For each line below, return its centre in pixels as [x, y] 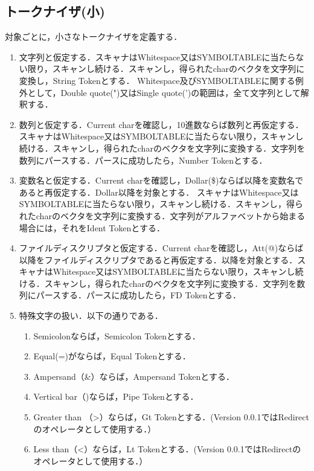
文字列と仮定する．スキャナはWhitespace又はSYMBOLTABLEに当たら [157, 56]
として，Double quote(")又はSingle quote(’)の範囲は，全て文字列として [164, 92]
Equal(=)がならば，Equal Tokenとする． [112, 356]
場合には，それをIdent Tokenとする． [92, 227]
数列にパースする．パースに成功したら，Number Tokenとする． [143, 160]
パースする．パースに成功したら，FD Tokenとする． [139, 295]
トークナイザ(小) [55, 11]
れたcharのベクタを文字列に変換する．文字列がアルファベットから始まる [162, 215]
